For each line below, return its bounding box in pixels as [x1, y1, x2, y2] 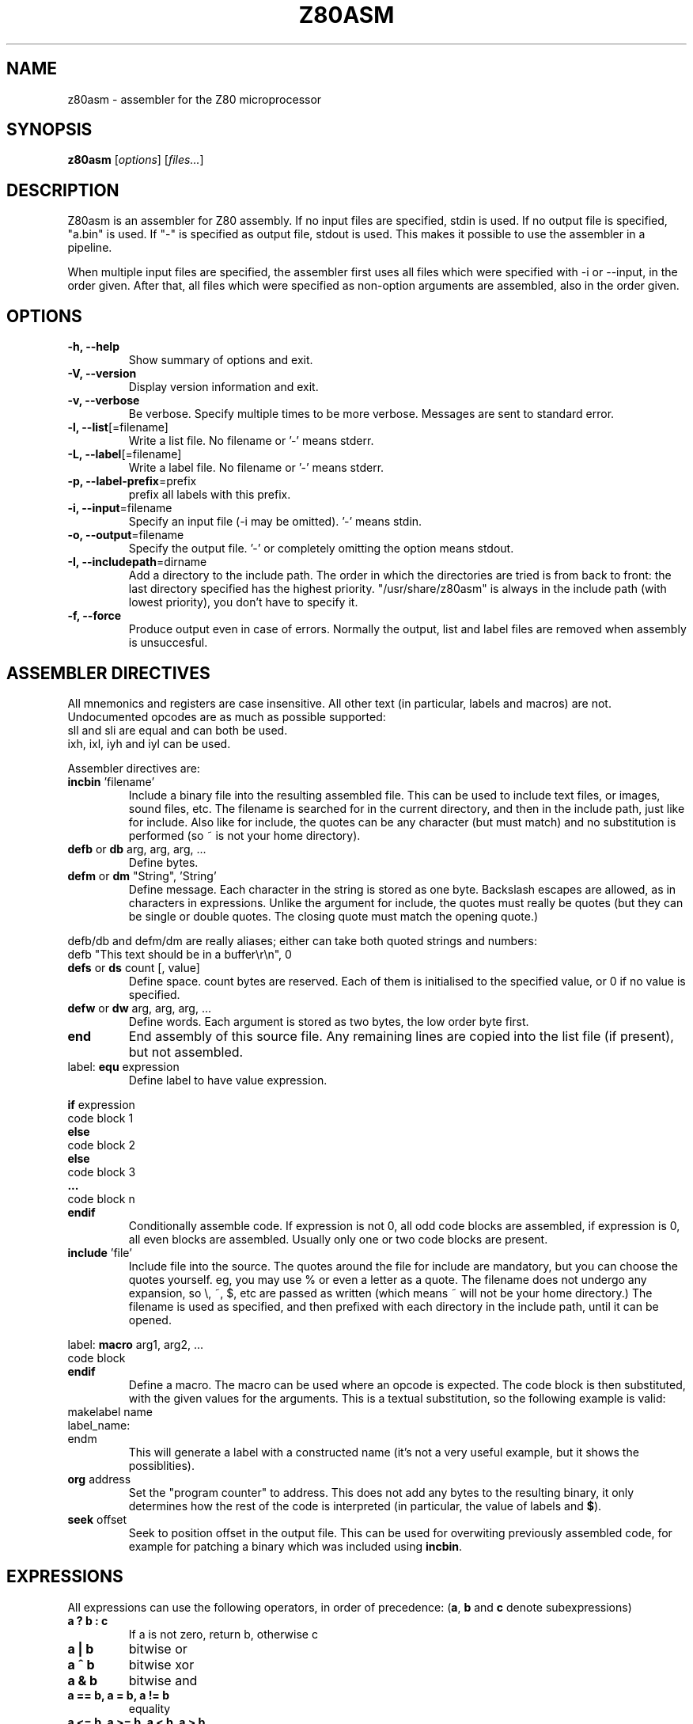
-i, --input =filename [67, 501, 172, 515]
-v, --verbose [67, 393, 140, 408]
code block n [67, 1191, 135, 1206]
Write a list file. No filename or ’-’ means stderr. [128, 434, 374, 448]
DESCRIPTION [6, 180, 119, 200]
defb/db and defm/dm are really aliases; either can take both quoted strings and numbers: [67, 933, 538, 947]
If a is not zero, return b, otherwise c [128, 1627, 318, 1641]
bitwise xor [128, 1656, 195, 1673]
